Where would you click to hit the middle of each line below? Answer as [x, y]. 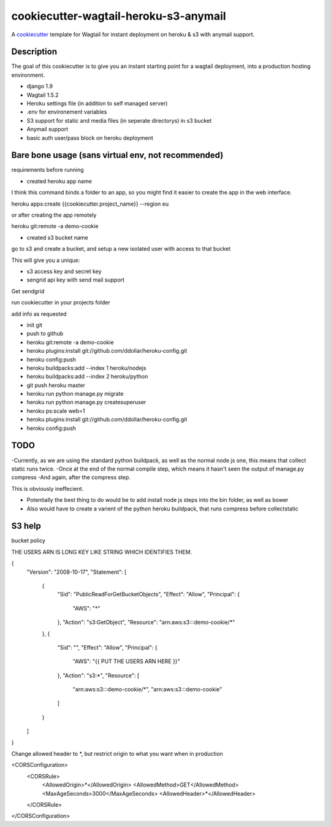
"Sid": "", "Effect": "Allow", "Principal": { [107, 647]
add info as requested [39, 313]
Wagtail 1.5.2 [43, 94]
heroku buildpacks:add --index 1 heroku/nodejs [86, 367]
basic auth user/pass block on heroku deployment [90, 137]
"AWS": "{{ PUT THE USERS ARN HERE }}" [126, 661]
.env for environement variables [67, 112]
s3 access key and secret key [64, 271]
